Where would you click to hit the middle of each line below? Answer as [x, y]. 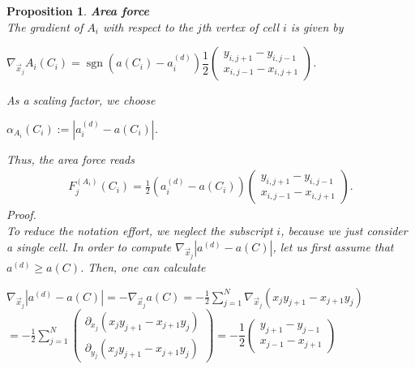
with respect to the [148, 26]
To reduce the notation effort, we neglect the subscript [140, 230]
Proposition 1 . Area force [78, 11]
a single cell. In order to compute [89, 246]
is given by [317, 26]
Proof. [21, 215]
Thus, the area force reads [71, 159]
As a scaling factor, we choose [81, 100]
